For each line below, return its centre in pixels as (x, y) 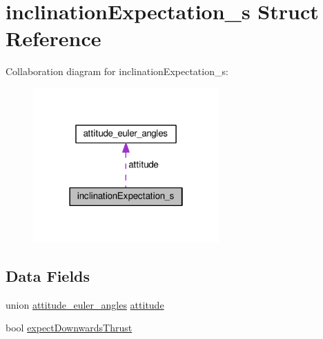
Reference (53, 38)
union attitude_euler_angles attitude (85, 304)
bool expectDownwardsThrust (69, 328)
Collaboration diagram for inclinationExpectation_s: (117, 71)
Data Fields (48, 275)
